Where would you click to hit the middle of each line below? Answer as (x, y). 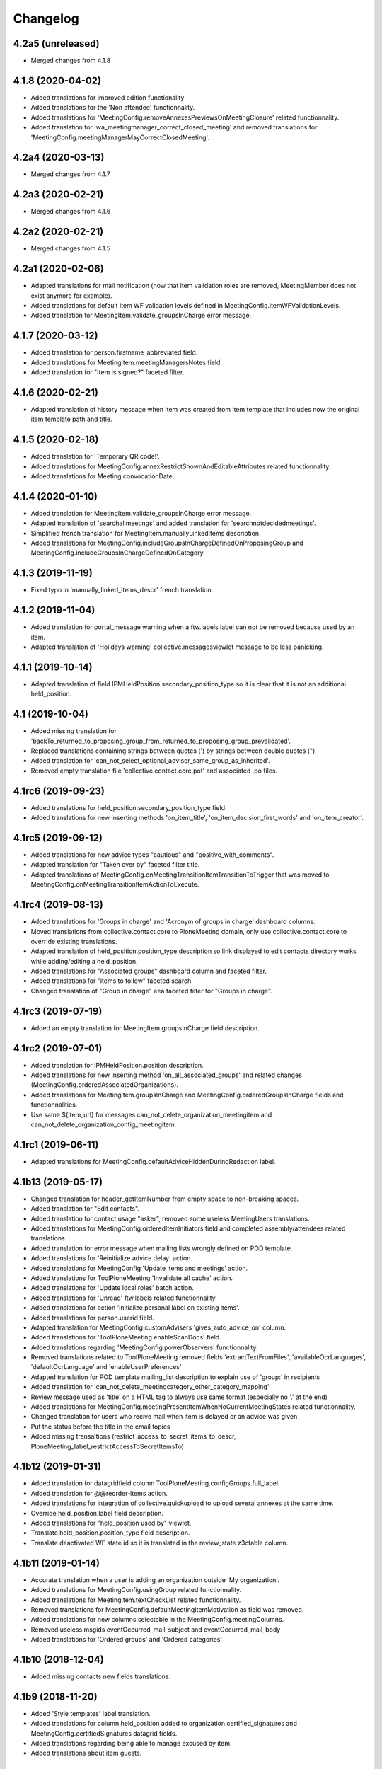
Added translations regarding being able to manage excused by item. (131, 1744)
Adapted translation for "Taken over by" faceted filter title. (115, 865)
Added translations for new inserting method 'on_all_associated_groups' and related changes (166, 1075)
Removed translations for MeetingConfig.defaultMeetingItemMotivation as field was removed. (167, 1609)
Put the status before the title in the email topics (100, 1427)
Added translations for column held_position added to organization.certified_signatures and (164, 1724)
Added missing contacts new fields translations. (101, 1676)
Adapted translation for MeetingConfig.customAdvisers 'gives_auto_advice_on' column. (158, 1327)
